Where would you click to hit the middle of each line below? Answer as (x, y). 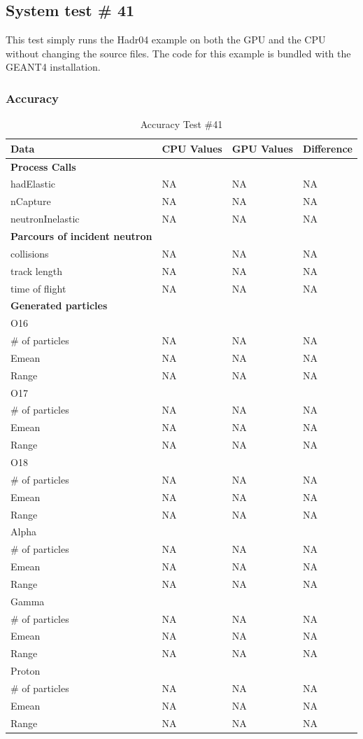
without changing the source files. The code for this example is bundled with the (178, 53)
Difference (327, 148)
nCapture (31, 201)
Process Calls (43, 166)
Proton (26, 671)
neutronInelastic (45, 219)
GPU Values (262, 148)
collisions (30, 253)
